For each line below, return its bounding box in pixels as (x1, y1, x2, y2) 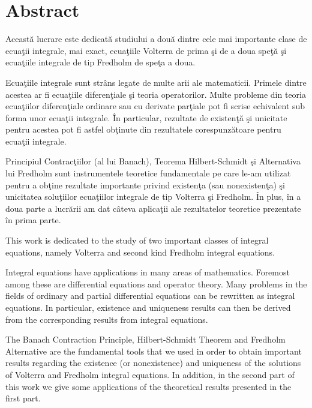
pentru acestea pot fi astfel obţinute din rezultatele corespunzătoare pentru (5, 123, 281, 136)
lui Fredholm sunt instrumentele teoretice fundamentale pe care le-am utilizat (5, 167, 291, 179)
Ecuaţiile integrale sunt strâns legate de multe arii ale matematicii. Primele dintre (5, 76, 307, 88)
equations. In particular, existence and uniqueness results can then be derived (5, 301, 291, 313)
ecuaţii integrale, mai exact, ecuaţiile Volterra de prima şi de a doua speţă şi (5, 44, 287, 56)
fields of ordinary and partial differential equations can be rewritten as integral (5, 289, 295, 302)
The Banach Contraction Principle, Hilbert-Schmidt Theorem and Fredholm (5, 333, 286, 346)
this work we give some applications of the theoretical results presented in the (5, 380, 292, 392)
